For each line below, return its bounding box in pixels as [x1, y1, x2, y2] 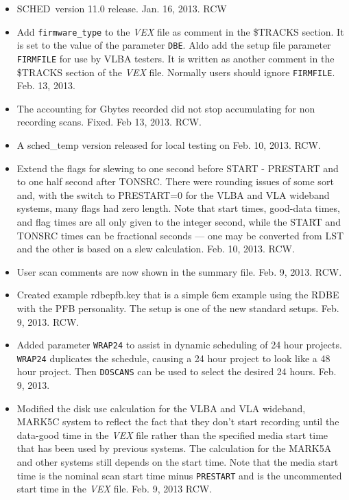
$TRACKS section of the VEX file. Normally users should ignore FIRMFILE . [16, 64, 335, 79]
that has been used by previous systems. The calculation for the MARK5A [16, 441, 332, 455]
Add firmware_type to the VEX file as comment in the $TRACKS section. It [16, 24, 344, 38]
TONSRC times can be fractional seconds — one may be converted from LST [16, 228, 344, 242]
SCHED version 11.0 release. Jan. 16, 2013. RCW [16, 1, 227, 15]
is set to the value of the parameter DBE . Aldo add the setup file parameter [16, 38, 331, 52]
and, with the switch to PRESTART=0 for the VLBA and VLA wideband [16, 187, 330, 202]
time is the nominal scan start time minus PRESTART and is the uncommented [16, 468, 342, 482]
